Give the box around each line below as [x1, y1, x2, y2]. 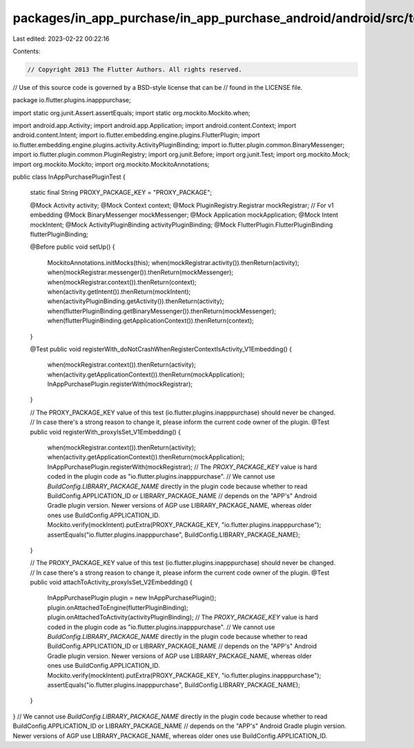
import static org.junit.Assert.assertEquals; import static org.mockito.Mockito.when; [12, 108, 251, 117]
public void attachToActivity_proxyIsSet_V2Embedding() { [30, 578, 193, 586]
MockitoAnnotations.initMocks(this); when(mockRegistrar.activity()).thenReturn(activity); [47, 258, 299, 267]
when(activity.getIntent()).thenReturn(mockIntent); [47, 287, 191, 296]
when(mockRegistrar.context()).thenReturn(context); [47, 278, 197, 286]
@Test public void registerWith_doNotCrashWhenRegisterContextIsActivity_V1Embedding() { [30, 345, 293, 353]
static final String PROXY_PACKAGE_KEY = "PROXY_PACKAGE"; [30, 189, 213, 197]
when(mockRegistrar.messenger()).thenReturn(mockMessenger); [47, 268, 234, 276]
